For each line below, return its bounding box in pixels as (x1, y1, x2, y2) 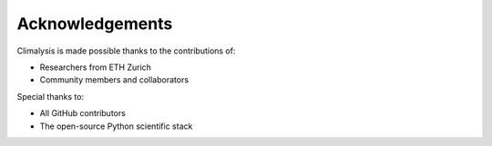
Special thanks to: (16, 91, 85, 102)
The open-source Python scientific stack (39, 121, 193, 131)
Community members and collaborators (39, 74, 190, 85)
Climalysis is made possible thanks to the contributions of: (16, 45, 236, 56)
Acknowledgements (16, 14, 173, 34)
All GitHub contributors (39, 108, 127, 119)
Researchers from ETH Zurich (39, 62, 152, 73)
